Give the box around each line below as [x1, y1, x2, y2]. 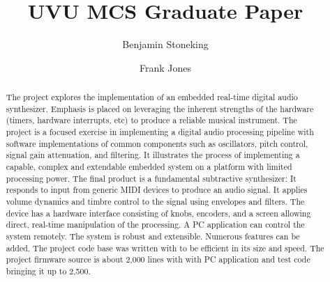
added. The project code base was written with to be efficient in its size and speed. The [6, 242, 324, 253]
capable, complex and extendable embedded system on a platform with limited [6, 161, 292, 173]
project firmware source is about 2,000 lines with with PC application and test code [6, 253, 310, 265]
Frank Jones [139, 60, 192, 75]
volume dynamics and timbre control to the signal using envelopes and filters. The [6, 196, 305, 207]
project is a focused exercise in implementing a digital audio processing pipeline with [6, 126, 314, 138]
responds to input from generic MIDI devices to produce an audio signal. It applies [6, 184, 308, 196]
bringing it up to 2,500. [6, 265, 91, 276]
